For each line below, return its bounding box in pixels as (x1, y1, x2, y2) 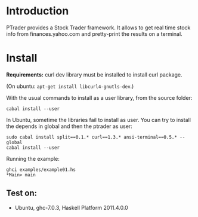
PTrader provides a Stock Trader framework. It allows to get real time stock (6, 24, 191, 31)
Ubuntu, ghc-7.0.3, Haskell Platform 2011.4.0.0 (14, 204, 128, 211)
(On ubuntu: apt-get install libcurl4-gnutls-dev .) (6, 82, 134, 90)
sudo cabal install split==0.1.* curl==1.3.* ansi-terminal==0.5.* (6, 134, 178, 140)
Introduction (6, 4, 69, 18)
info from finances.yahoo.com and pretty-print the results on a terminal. (6, 30, 183, 37)
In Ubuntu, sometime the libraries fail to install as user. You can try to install (6, 116, 191, 123)
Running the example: (6, 155, 60, 162)
